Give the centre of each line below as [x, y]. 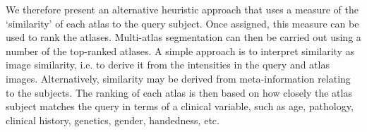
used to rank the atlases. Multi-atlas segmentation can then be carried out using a [183, 37]
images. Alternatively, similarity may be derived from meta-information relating [178, 78]
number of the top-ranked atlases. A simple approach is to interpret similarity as [180, 50]
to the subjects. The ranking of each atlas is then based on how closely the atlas [179, 92]
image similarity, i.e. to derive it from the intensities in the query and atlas [168, 65]
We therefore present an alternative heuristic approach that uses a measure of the [182, 9]
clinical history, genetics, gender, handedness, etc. [113, 120]
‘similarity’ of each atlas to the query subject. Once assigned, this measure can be [182, 23]
